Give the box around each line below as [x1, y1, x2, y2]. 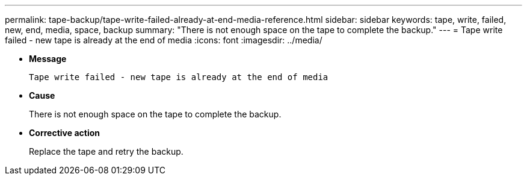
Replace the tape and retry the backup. [29, 146, 183, 157]
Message [29, 54, 67, 64]
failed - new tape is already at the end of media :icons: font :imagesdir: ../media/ [5, 35, 322, 45]
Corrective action [29, 128, 100, 138]
